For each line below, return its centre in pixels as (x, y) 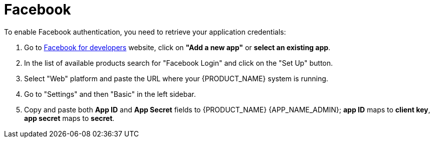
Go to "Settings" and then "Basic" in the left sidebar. (110, 94)
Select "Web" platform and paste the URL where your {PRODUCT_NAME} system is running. (176, 78)
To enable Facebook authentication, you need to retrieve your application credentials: (145, 32)
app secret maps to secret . (69, 118)
